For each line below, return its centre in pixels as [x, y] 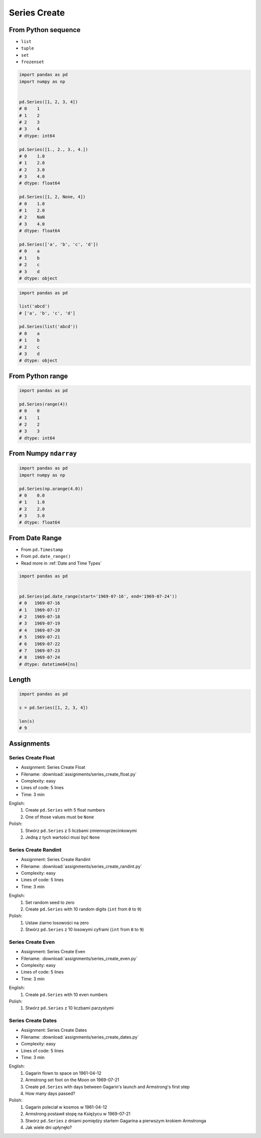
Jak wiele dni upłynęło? [49, 1127]
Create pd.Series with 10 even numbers [66, 994]
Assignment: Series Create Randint [56, 860]
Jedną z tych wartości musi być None [63, 837]
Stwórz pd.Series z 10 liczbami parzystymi [69, 1008]
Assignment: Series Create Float [53, 767]
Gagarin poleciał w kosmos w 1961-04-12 [66, 1107]
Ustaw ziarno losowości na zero [57, 923]
